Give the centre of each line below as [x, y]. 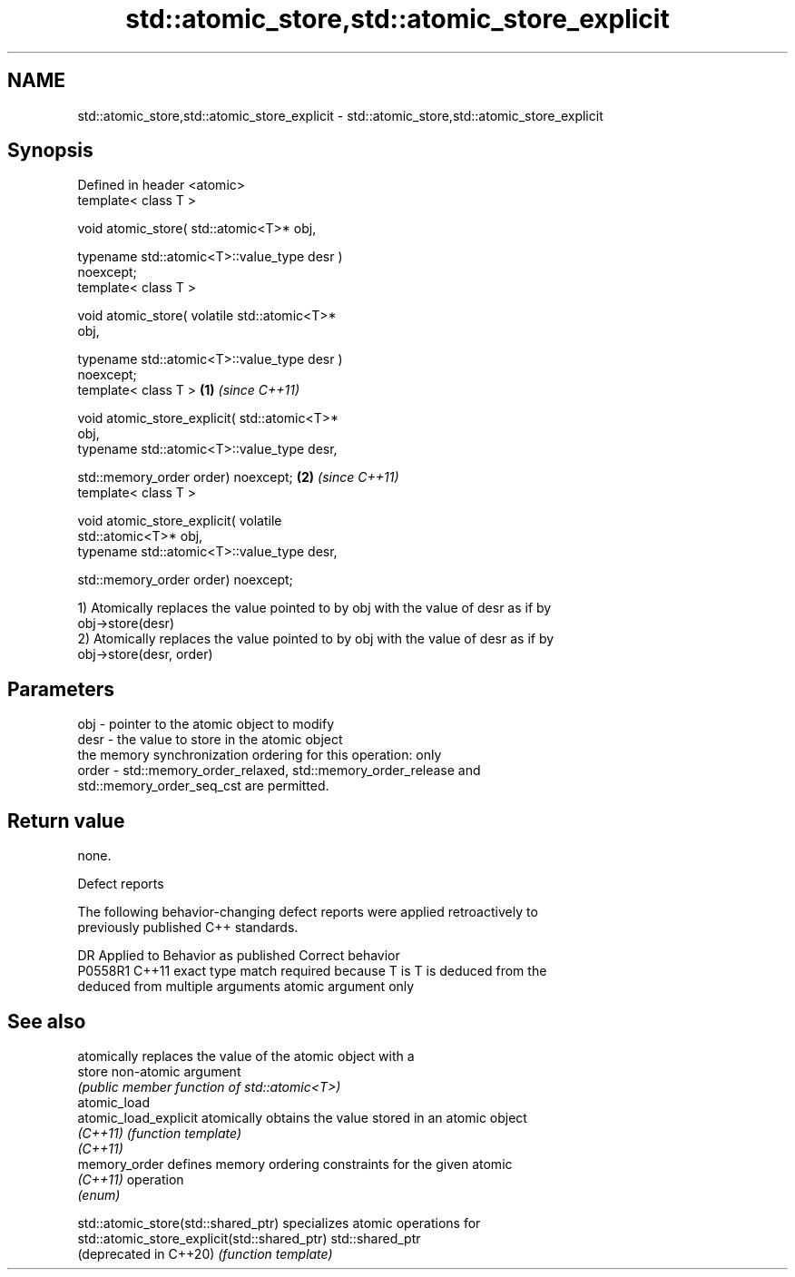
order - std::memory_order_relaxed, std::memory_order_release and [279, 771]
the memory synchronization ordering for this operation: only [260, 755]
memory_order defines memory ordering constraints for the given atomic [295, 1164]
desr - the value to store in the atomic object [210, 740]
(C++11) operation [131, 1179]
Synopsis [50, 151]
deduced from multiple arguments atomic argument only [246, 987]
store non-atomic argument [159, 1071]
